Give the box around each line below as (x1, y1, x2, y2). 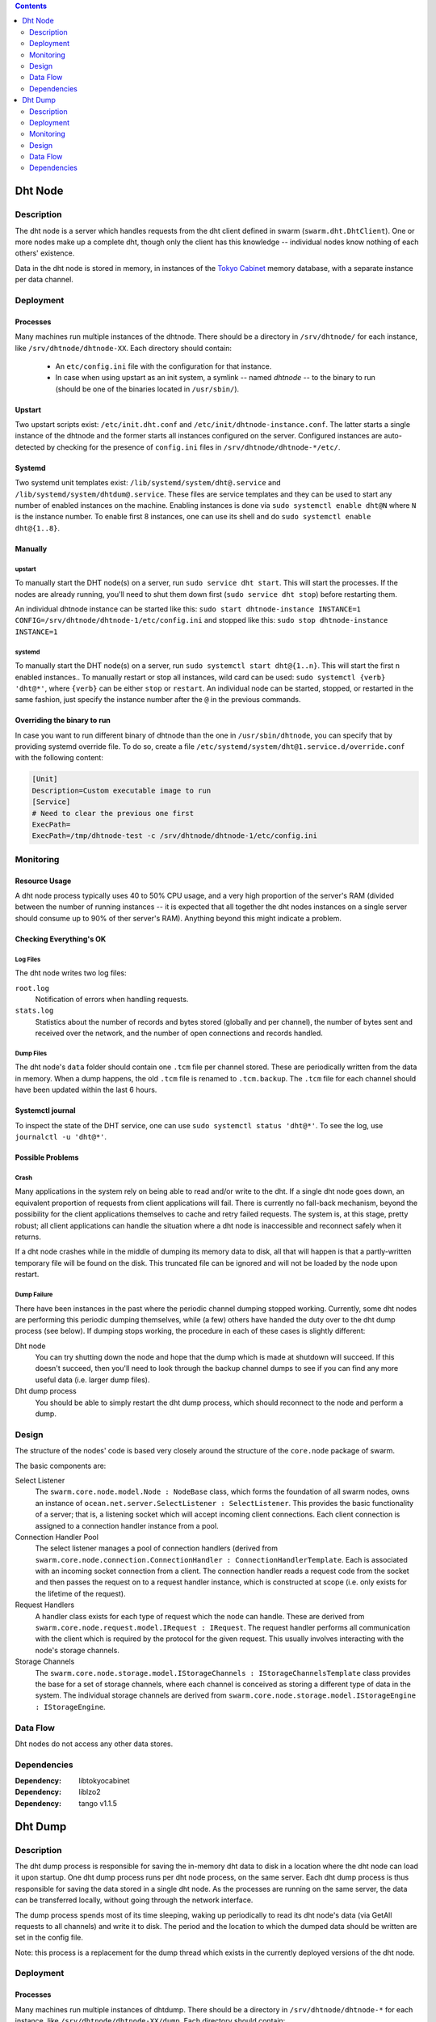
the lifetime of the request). (35, 1588, 126, 1598)
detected (15, 442, 45, 452)
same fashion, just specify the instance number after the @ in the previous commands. (15, 695, 301, 704)
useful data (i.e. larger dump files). (35, 1375, 150, 1385)
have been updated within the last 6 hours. (15, 1085, 157, 1095)
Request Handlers (15, 1600, 75, 1610)
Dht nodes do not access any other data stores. (15, 1739, 174, 1749)
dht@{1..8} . (15, 522, 61, 533)
